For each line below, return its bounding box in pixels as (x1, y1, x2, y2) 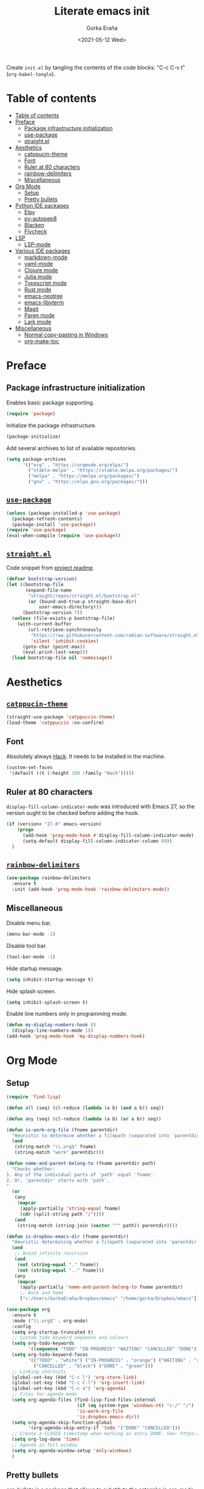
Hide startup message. (6, 964, 64, 972)
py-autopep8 (24, 214, 57, 222)
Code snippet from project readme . (6, 564, 95, 571)
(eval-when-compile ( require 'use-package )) (6, 533, 121, 539)
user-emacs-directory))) (38, 604, 102, 610)
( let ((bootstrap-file (6, 581, 64, 587)
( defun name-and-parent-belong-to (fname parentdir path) (6, 1160, 156, 1167)
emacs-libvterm (24, 299, 64, 306)
